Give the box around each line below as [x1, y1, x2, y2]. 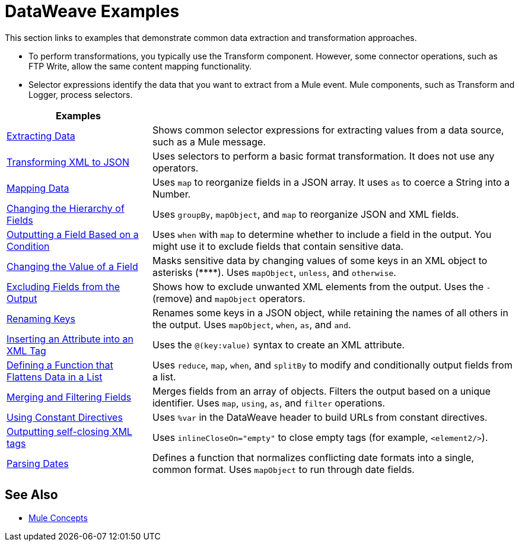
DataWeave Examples [5, 1, 180, 21]
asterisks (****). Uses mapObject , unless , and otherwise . [152, 266, 396, 278]
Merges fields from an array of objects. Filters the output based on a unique [152, 385, 491, 397]
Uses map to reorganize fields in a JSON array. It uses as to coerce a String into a [152, 176, 510, 188]
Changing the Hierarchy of [7, 202, 125, 214]
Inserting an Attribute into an [7, 332, 133, 345]
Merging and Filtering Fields [7, 391, 132, 403]
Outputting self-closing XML [7, 425, 132, 437]
